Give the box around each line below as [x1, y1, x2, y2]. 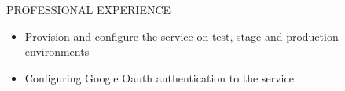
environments [24, 43, 90, 60]
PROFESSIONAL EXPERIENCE [6, 2, 171, 17]
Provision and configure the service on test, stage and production [24, 27, 339, 44]
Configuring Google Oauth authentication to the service [24, 69, 294, 86]
